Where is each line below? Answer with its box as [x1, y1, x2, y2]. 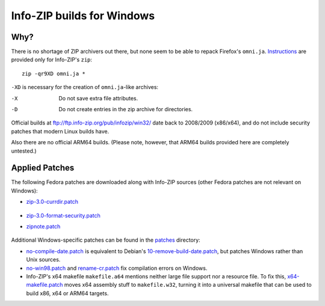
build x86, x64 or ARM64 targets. [26, 289, 109, 297]
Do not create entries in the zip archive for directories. [58, 106, 193, 113]
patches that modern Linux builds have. [11, 127, 110, 135]
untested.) [11, 147, 37, 155]
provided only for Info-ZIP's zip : [11, 56, 93, 63]
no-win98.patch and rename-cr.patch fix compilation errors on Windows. [26, 265, 208, 272]
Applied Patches [11, 163, 75, 173]
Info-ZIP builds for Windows [11, 9, 155, 22]
